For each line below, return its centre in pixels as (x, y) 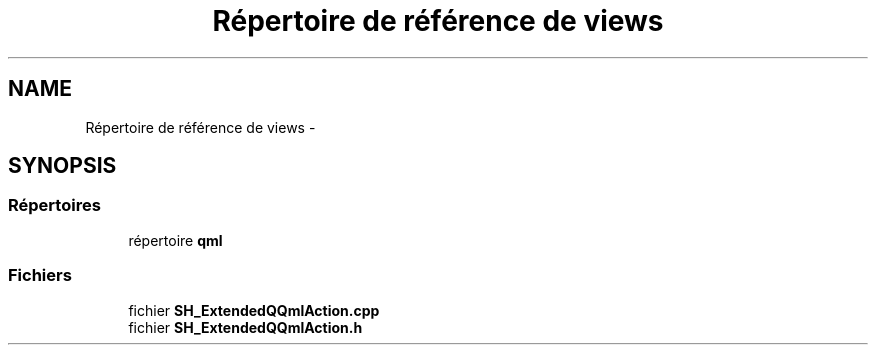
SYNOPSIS (62, 166)
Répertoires (54, 205)
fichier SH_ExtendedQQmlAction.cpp (254, 310)
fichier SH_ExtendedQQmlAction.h (245, 327)
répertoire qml (175, 240)
